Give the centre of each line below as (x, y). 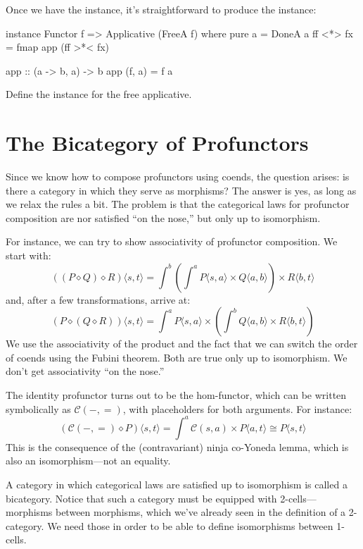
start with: (28, 255)
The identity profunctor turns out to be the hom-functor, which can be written (176, 395)
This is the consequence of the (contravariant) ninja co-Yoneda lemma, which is (177, 446)
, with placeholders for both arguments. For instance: (237, 408)
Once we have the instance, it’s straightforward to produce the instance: (161, 9)
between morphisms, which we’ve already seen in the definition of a (200, 512)
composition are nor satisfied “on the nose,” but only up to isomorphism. (163, 217)
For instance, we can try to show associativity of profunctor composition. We (172, 241)
